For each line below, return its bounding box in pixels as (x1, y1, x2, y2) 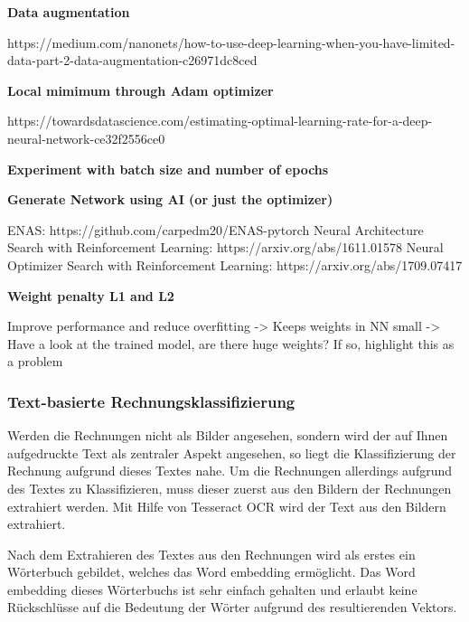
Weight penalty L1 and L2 (7, 286, 174, 305)
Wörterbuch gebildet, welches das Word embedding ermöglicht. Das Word (7, 562, 416, 581)
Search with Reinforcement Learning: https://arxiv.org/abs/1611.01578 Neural (7, 238, 444, 257)
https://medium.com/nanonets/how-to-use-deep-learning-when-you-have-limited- (7, 33, 455, 52)
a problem (7, 352, 63, 371)
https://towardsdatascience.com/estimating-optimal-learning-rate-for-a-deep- (7, 111, 433, 130)
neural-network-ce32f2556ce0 (7, 128, 165, 147)
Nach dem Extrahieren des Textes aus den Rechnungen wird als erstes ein (7, 544, 416, 563)
